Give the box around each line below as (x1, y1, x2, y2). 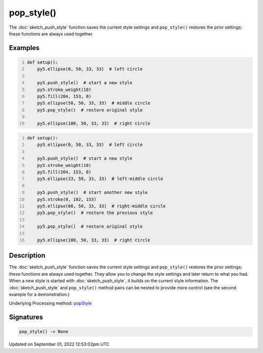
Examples (9, 44, 40, 52)
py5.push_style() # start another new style (37, 190, 148, 195)
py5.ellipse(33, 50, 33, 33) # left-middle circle (37, 176, 163, 182)
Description (9, 251, 46, 260)
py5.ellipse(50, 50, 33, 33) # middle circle (37, 100, 150, 106)
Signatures (9, 313, 43, 321)
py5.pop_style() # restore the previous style (37, 210, 153, 216)
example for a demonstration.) (9, 291, 70, 297)
